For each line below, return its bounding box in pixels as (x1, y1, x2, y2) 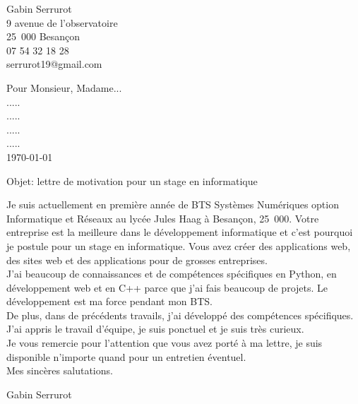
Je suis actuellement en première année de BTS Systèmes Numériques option (6, 197, 339, 212)
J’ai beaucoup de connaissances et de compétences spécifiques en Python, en (6, 266, 337, 281)
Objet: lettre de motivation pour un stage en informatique (6, 173, 258, 188)
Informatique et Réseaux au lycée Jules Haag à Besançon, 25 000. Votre (6, 210, 319, 225)
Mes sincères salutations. (6, 363, 113, 378)
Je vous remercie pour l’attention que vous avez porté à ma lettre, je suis (6, 335, 323, 350)
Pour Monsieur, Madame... (6, 80, 122, 95)
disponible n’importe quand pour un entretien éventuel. (6, 349, 246, 364)
